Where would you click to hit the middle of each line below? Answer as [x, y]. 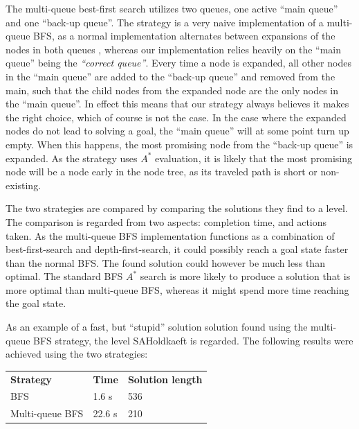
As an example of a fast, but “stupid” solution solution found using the [157, 327]
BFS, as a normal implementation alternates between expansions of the [184, 36]
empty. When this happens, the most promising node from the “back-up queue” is [179, 144]
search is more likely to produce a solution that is [245, 276]
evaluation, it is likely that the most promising [254, 158]
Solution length [165, 379]
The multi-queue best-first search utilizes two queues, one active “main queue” [172, 8]
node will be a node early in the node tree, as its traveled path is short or [162, 172]
